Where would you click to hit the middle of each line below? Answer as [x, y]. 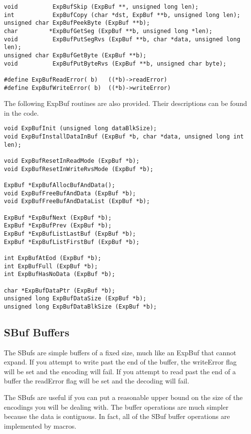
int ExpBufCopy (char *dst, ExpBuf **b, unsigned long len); [122, 15]
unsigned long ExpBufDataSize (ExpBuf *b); [75, 299]
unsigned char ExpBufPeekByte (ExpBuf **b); [77, 23]
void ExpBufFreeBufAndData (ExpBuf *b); [70, 193]
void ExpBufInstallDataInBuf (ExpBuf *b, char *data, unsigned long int [124, 137]
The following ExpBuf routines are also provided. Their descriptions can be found [125, 103]
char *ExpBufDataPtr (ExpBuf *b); [60, 290]
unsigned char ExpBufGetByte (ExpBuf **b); [75, 55]
